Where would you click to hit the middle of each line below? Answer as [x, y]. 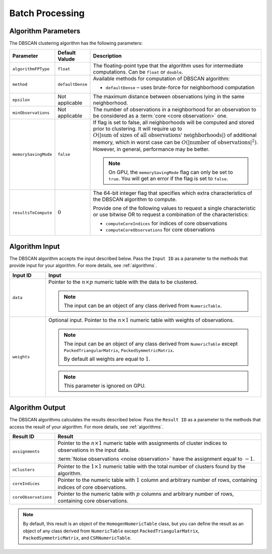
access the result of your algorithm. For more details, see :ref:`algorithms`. [86, 427]
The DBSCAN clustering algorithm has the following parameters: [76, 43]
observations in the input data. [94, 450]
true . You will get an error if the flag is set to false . [168, 179]
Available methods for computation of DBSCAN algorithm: [161, 79]
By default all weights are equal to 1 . [107, 359]
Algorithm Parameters [45, 31]
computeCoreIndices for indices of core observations [166, 224]
